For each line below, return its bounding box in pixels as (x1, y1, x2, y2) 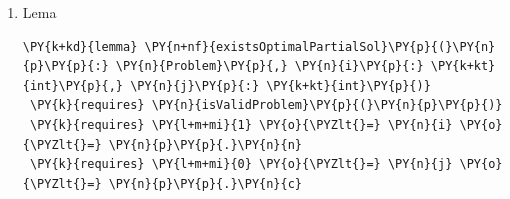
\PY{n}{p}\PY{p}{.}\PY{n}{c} (108, 176, 302, 191)
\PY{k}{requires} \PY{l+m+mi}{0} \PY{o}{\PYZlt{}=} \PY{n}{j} (29, 157, 453, 172)
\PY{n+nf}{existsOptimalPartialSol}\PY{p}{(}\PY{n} (144, 39, 496, 54)
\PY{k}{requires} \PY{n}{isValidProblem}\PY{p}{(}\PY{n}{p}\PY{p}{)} (29, 98, 503, 113)
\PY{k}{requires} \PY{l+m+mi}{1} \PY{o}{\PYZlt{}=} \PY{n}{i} (29, 117, 453, 132)
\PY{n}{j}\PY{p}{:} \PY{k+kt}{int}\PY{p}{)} (130, 78, 431, 93)
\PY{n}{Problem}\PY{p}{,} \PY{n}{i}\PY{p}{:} (115, 59, 424, 74)
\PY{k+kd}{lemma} (22, 39, 138, 54)
